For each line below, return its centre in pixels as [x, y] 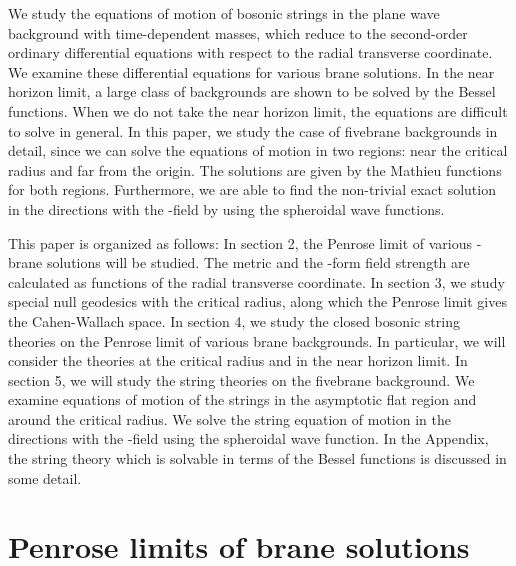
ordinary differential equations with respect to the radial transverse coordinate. [250, 52]
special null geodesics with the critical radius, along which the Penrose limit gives [257, 301]
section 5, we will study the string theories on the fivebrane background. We [241, 379]
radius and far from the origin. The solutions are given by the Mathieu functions [255, 169]
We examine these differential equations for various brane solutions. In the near [251, 71]
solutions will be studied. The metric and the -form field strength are [258, 262]
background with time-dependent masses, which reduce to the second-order [238, 32]
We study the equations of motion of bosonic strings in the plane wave [224, 13]
